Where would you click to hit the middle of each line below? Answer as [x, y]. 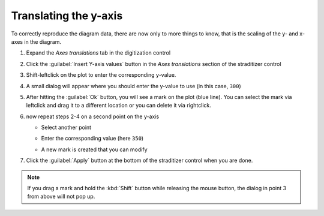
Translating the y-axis [67, 16]
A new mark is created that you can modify [94, 149]
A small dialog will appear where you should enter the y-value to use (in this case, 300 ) [133, 86]
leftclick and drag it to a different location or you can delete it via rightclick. [118, 106]
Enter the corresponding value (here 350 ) [92, 139]
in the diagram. [43, 41]
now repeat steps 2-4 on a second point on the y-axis [92, 116]
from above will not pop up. [61, 196]
